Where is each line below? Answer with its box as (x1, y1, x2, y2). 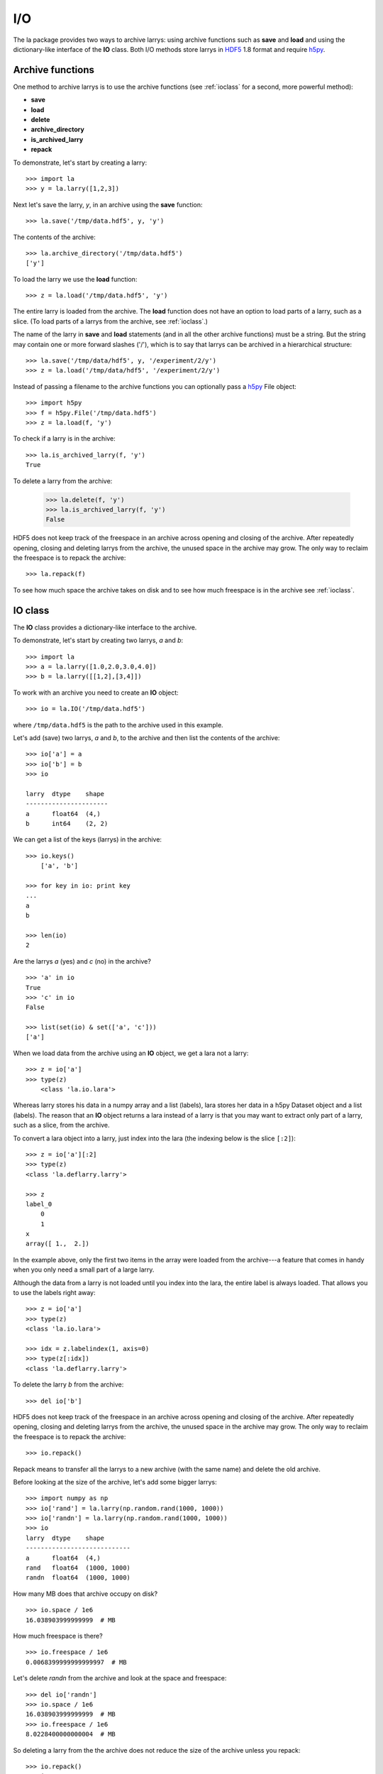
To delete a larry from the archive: (13, 476, 113, 485)
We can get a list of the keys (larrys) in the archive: (13, 835, 162, 844)
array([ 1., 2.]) (26, 1240, 90, 1248)
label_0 (26, 1200, 52, 1208)
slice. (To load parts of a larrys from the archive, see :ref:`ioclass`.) (13, 316, 209, 326)
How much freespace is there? (13, 1631, 103, 1640)
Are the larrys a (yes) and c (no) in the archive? (13, 957, 152, 965)
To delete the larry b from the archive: (13, 1380, 124, 1389)
